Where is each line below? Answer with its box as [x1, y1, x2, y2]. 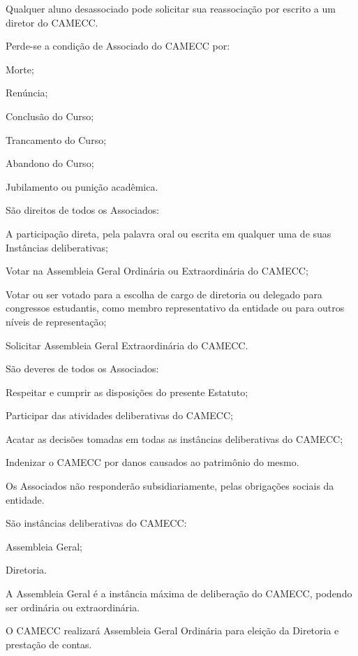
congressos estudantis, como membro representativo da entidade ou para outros [6, 300, 345, 315]
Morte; [6, 61, 34, 76]
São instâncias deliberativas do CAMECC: [6, 516, 187, 530]
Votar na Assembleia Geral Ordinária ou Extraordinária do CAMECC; [6, 263, 308, 278]
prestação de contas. [6, 636, 92, 651]
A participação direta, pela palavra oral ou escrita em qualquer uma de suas [6, 226, 331, 240]
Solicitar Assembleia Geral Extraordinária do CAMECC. [6, 337, 248, 352]
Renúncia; [6, 85, 48, 100]
